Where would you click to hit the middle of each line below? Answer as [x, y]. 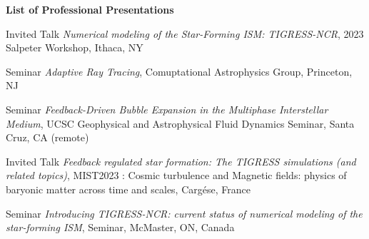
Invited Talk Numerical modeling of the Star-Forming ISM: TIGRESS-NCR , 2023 [185, 33]
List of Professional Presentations [90, 9]
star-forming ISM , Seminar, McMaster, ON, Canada [120, 227]
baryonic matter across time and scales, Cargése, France [128, 189]
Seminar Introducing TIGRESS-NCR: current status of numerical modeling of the [184, 213]
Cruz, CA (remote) [47, 137]
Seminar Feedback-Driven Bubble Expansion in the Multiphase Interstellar [167, 109]
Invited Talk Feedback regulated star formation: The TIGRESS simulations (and [181, 161]
